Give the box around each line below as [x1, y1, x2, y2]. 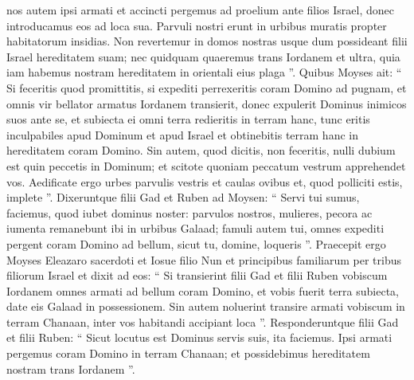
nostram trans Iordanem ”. [6, 360, 135, 377]
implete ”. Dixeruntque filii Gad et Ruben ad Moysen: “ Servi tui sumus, [6, 189, 360, 206]
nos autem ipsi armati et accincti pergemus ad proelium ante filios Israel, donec [6, 2, 395, 18]
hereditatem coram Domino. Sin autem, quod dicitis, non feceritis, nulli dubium [6, 142, 396, 159]
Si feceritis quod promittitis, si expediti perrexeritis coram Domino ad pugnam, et [6, 79, 407, 96]
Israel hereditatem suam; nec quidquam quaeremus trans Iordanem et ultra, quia [6, 48, 400, 65]
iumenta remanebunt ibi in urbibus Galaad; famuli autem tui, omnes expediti [6, 220, 385, 237]
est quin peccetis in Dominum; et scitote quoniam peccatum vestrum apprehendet [6, 157, 406, 174]
